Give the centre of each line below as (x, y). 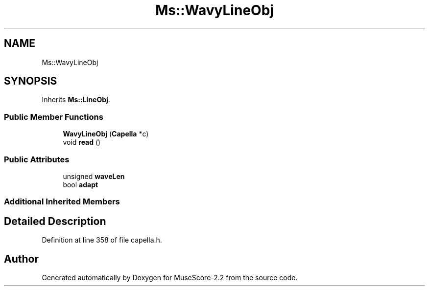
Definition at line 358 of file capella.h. (102, 240)
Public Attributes (37, 159)
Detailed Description (55, 221)
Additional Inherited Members (62, 202)
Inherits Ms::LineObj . (76, 100)
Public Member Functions (54, 117)
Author (21, 259)
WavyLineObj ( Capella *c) (106, 134)
